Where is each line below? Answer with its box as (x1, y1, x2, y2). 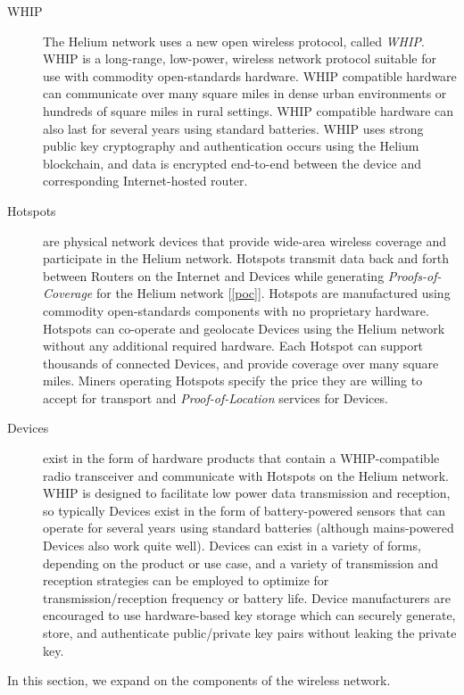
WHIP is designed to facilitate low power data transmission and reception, (43, 484, 451, 502)
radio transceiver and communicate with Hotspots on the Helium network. (43, 466, 449, 484)
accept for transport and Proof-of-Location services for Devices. (43, 388, 388, 407)
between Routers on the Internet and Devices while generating (43, 266, 385, 285)
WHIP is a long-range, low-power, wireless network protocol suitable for (43, 49, 436, 68)
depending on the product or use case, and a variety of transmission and (43, 553, 439, 572)
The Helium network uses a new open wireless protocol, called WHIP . (43, 31, 425, 50)
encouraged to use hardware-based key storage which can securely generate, (43, 606, 456, 625)
